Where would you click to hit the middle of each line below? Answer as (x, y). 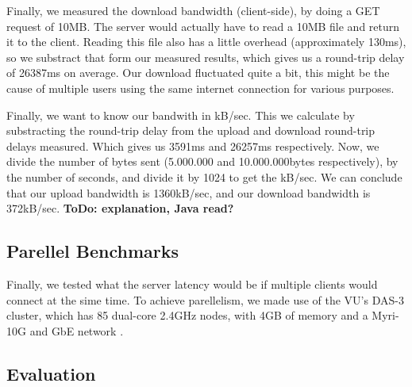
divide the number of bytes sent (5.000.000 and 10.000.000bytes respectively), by (202, 161)
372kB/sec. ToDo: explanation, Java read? (120, 208)
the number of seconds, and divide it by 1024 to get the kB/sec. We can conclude (204, 176)
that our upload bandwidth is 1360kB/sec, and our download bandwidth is (189, 192)
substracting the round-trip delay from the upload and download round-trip (191, 130)
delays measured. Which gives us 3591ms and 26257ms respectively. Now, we (193, 146)
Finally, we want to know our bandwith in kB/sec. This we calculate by (181, 115)
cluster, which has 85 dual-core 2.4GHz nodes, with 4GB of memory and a (187, 315)
